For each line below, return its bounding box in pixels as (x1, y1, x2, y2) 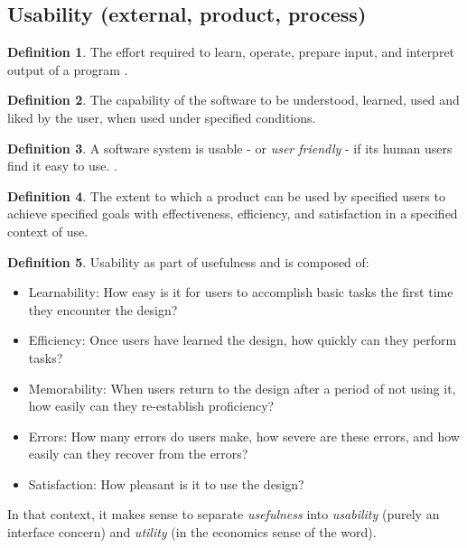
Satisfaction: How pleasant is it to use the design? (28, 474, 304, 493)
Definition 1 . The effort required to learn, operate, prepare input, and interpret (7, 42, 455, 61)
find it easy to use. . (7, 156, 117, 175)
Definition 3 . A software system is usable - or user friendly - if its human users (7, 138, 453, 157)
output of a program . (7, 60, 128, 79)
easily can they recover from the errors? (28, 444, 248, 463)
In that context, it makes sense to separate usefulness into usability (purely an (7, 505, 440, 524)
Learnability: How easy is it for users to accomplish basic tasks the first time (28, 283, 453, 302)
